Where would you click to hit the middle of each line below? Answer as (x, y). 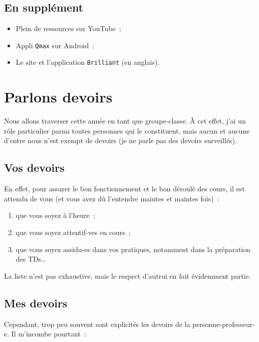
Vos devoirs (34, 167)
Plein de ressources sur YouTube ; (68, 28)
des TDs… (31, 259)
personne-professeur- (224, 324)
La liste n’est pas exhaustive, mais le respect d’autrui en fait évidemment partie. (127, 275)
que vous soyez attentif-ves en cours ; (73, 232)
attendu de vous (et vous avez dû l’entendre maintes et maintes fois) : (112, 198)
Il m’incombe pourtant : (49, 334)
